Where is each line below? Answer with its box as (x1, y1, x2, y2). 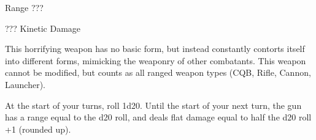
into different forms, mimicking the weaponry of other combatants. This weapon (5, 54, 306, 67)
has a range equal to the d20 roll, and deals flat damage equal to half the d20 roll (5, 111, 312, 123)
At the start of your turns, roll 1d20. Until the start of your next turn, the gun (5, 98, 302, 111)
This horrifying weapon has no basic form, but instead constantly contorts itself (5, 42, 305, 55)
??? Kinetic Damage (5, 21, 81, 34)
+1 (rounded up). (5, 122, 71, 135)
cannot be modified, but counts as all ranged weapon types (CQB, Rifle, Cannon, (5, 66, 311, 79)
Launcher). (5, 78, 45, 90)
